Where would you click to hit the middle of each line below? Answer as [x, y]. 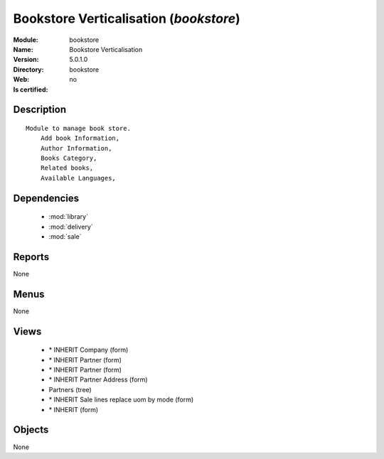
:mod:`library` [69, 217]
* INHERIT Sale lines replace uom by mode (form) [121, 400]
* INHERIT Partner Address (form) [98, 379]
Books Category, [69, 158]
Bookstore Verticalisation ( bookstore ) [127, 18]
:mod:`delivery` [71, 227]
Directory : [28, 69]
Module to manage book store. [79, 128]
